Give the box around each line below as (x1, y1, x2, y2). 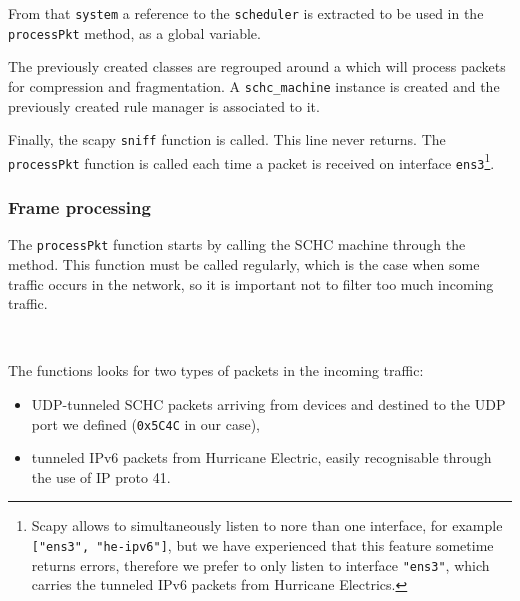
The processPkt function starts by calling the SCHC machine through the (8, 234, 466, 255)
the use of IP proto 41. (31, 466, 171, 487)
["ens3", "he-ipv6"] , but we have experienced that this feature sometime (31, 535, 494, 555)
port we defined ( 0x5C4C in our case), (31, 413, 261, 434)
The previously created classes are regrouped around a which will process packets (8, 56, 506, 77)
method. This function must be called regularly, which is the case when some (8, 254, 480, 274)
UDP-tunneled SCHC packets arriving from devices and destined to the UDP (31, 393, 506, 414)
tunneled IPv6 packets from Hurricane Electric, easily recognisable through (31, 447, 492, 468)
